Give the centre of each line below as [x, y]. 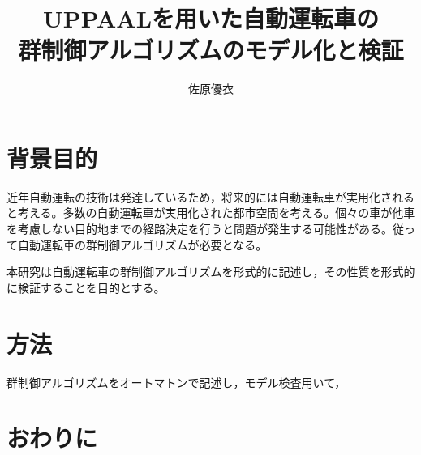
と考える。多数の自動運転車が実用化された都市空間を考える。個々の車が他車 [211, 213]
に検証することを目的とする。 [86, 287]
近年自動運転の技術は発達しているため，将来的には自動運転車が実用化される [210, 196]
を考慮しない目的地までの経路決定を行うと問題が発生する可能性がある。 [200, 229]
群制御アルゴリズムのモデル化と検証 [211, 50]
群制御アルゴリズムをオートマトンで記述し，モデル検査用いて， [176, 382]
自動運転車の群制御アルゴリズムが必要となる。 [142, 244]
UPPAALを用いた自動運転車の [211, 18]
